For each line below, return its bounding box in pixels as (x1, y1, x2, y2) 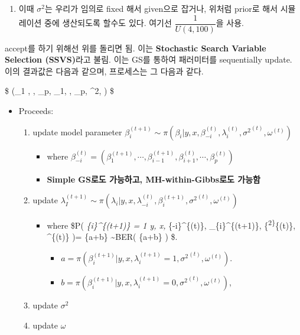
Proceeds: (18, 105, 54, 117)
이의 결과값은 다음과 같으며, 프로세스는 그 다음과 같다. (5, 64, 204, 77)
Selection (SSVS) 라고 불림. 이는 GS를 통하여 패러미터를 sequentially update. (5, 53, 292, 66)
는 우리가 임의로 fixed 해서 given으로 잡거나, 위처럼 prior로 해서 (44, 2, 278, 14)
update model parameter (32, 125, 122, 138)
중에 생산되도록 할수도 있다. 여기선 (44, 17, 172, 29)
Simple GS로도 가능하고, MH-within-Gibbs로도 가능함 (47, 173, 260, 185)
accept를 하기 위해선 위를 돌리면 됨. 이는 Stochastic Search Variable (5, 41, 266, 54)
